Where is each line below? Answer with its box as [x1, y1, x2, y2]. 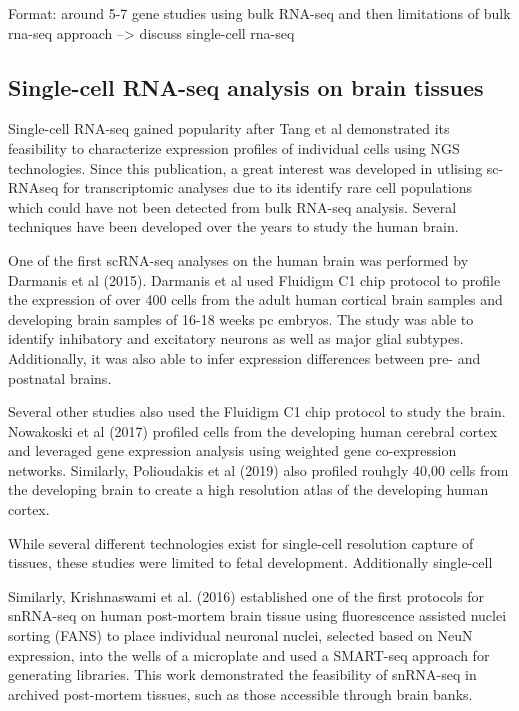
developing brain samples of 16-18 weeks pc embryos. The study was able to [8, 308, 474, 329]
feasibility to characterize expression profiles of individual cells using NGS [8, 137, 460, 158]
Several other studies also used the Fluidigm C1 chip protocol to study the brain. [8, 401, 506, 422]
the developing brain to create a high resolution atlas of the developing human [8, 479, 489, 500]
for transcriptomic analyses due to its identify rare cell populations [63, 177, 473, 198]
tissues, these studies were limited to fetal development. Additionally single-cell [8, 552, 493, 573]
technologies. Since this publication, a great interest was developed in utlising [8, 157, 483, 178]
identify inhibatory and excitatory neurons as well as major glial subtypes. [8, 328, 464, 349]
